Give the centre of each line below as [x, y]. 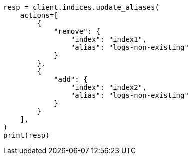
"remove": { [77, 31]
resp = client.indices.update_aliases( [81, 7]
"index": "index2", [109, 87]
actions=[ [39, 15]
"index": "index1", [109, 39]
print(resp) [27, 135]
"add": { [71, 79]
